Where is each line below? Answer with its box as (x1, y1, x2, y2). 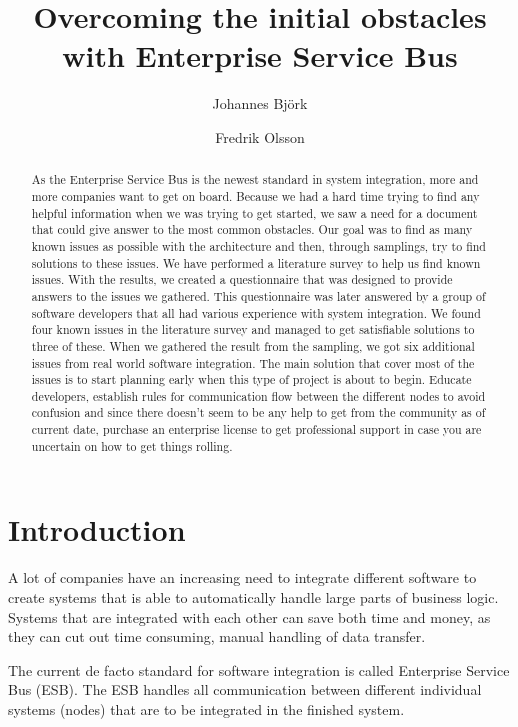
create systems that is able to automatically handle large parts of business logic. (8, 586, 499, 607)
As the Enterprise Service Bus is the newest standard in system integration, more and (31, 171, 479, 188)
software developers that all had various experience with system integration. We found (31, 304, 481, 321)
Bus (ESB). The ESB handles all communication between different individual (8, 679, 482, 700)
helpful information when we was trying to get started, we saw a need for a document (31, 204, 478, 221)
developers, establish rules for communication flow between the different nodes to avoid (31, 387, 486, 404)
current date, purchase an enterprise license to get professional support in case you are (31, 421, 482, 438)
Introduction (8, 509, 186, 550)
